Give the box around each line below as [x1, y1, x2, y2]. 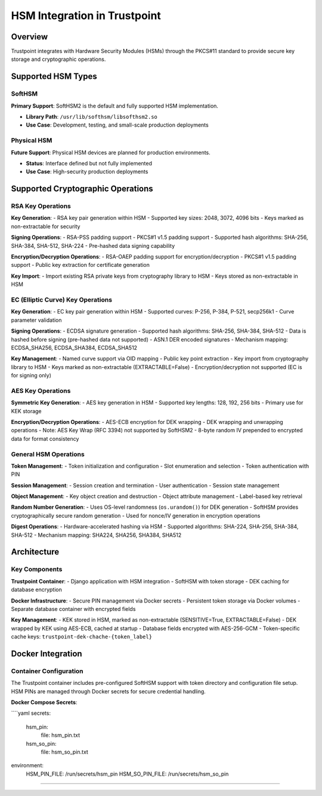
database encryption [11, 586, 63, 594]
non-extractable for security [11, 223, 80, 230]
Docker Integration [11, 649, 83, 659]
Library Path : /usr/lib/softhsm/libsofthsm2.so [26, 113, 158, 120]
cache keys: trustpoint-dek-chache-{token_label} [11, 633, 152, 640]
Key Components [11, 565, 63, 573]
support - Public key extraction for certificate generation [11, 262, 150, 269]
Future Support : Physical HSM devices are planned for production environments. [11, 149, 211, 156]
